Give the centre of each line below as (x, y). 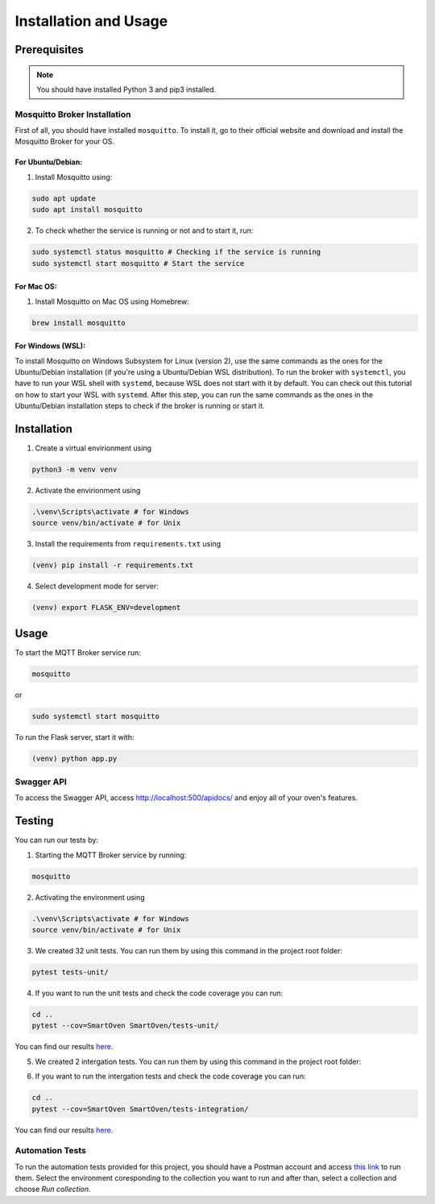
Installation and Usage (91, 21)
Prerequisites (49, 50)
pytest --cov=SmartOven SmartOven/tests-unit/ (125, 1026)
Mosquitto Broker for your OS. (64, 142)
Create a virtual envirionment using (93, 448)
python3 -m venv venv (75, 470)
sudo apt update (64, 198)
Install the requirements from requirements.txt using (128, 544)
